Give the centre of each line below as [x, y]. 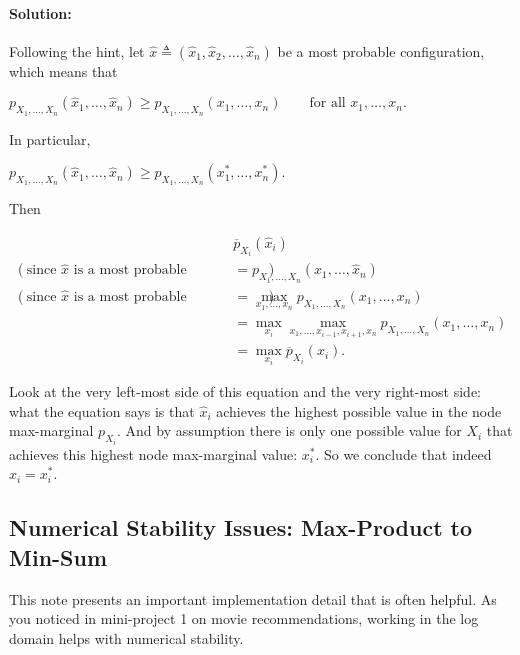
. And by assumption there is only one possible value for [289, 430]
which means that [63, 70]
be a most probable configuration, [381, 50]
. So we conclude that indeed [403, 453]
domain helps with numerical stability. [126, 637]
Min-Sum [58, 556]
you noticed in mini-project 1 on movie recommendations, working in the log [244, 618]
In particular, [50, 138]
